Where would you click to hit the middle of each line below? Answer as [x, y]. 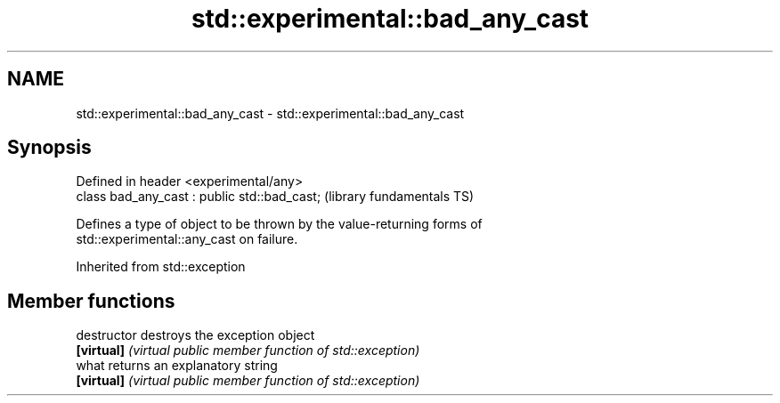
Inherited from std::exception [161, 267]
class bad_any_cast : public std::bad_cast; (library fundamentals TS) [275, 197]
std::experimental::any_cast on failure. [187, 239]
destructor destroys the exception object [195, 335]
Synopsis [49, 148]
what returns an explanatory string [177, 366]
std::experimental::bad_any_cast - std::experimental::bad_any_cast [270, 113]
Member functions [91, 301]
